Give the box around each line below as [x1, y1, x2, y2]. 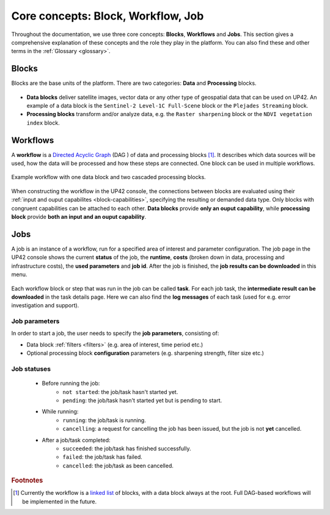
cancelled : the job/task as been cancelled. [62, 462, 174, 469]
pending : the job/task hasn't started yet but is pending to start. [62, 396, 222, 404]
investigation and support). [11, 302, 79, 309]
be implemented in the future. [22, 498, 97, 505]
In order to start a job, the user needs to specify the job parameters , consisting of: [11, 330, 219, 337]
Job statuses [11, 364, 51, 373]
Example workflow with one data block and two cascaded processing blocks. [11, 173, 206, 181]
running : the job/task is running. [62, 416, 146, 424]
